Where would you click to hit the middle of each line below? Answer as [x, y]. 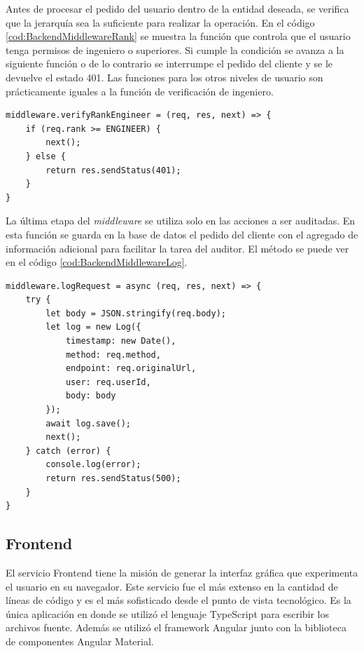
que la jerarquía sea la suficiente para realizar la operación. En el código [160, 22]
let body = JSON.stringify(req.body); [136, 313]
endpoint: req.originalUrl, [131, 369]
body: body [91, 396]
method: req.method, [113, 355]
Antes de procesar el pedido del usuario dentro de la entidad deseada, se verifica [177, 8]
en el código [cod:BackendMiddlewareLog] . [97, 262]
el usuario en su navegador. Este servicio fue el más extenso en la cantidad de [172, 586]
